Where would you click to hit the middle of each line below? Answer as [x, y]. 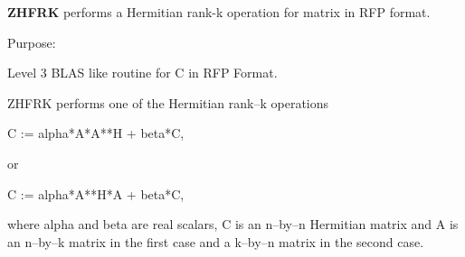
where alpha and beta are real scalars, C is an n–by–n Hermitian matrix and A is [233, 224]
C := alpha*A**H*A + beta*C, [96, 193]
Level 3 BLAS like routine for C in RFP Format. [142, 73]
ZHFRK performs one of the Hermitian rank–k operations [168, 102]
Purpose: [32, 42]
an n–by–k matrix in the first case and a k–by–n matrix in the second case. [216, 241]
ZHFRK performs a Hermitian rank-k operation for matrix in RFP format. [219, 12]
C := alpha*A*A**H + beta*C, [96, 133]
